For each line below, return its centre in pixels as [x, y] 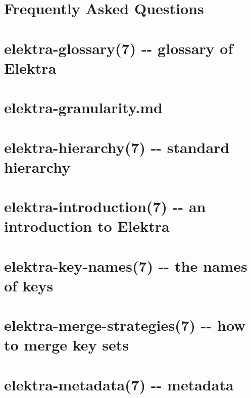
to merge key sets [67, 345]
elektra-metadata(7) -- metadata [119, 384]
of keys [29, 285]
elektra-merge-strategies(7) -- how [125, 325]
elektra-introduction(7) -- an [105, 206]
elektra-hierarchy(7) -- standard [117, 147]
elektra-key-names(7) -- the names [126, 265]
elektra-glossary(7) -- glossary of [119, 48]
